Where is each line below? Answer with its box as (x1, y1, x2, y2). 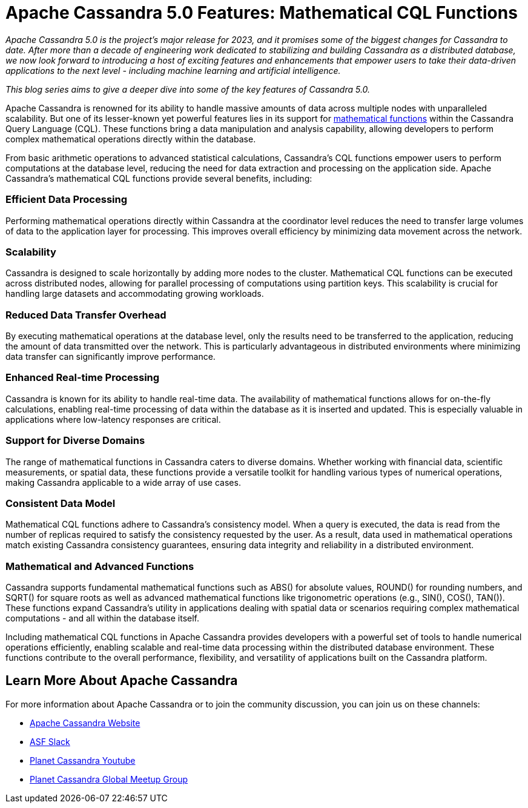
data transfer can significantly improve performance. (5, 351, 216, 362)
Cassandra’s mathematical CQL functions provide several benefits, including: (5, 173, 312, 184)
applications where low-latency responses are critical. (5, 414, 221, 425)
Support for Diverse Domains (5, 434, 145, 447)
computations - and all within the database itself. (5, 613, 200, 623)
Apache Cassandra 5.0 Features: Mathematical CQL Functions (5, 2, 518, 23)
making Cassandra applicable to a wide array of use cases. (5, 477, 241, 488)
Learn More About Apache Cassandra (5, 673, 238, 689)
